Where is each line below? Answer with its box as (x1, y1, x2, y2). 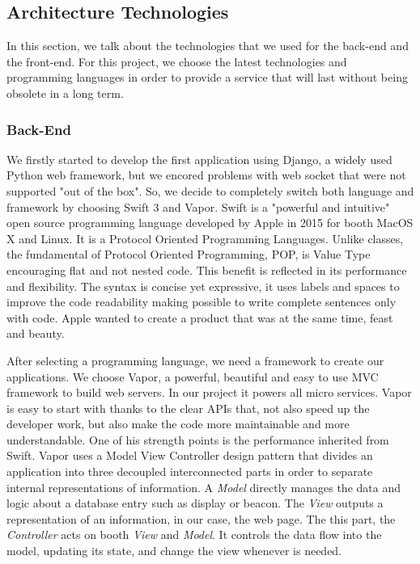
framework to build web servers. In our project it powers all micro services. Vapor (6, 384, 412, 401)
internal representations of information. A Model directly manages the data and (6, 478, 401, 495)
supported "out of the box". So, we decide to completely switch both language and (6, 182, 414, 199)
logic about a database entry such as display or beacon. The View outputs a (6, 495, 384, 511)
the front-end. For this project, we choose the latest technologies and (6, 53, 347, 69)
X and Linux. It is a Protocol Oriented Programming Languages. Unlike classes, (6, 229, 404, 246)
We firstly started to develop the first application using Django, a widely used (6, 150, 392, 167)
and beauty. (6, 325, 65, 342)
